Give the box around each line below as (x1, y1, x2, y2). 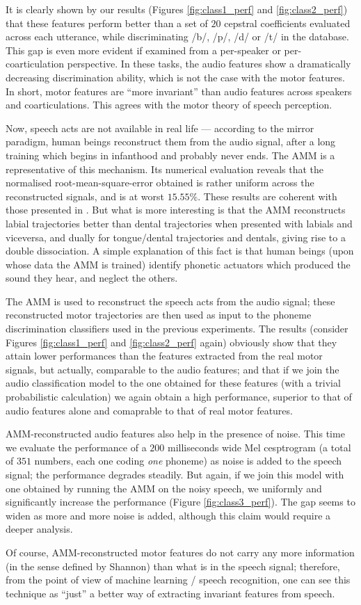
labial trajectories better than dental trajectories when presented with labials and (6, 216, 353, 230)
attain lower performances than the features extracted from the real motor (6, 348, 323, 363)
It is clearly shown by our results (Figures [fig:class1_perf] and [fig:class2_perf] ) (6, 2, 348, 16)
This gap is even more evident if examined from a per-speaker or (6, 42, 281, 57)
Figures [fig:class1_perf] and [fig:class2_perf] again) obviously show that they (6, 334, 337, 349)
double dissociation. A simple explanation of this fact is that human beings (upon (6, 243, 354, 258)
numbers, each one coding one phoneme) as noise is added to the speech (34, 453, 342, 468)
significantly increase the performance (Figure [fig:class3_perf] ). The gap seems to (6, 494, 355, 509)
